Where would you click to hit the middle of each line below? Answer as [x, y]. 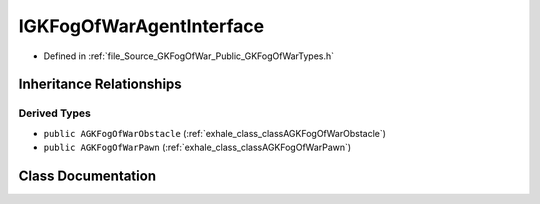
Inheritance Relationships [100, 84]
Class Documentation [87, 175]
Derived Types [55, 113]
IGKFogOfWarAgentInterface [141, 26]
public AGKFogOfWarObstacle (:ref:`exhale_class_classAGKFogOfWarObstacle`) [215, 133]
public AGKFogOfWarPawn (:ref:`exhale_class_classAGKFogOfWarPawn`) [197, 147]
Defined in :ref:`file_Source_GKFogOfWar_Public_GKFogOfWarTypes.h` [189, 56]
